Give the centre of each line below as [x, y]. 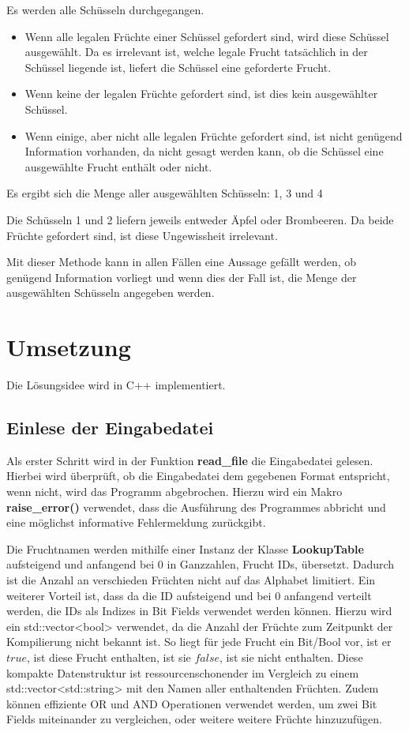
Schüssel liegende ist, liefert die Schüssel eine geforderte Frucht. [178, 67]
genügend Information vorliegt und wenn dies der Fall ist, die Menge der [182, 277]
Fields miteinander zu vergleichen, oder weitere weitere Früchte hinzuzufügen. [194, 719]
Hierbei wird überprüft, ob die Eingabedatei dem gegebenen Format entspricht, [198, 476]
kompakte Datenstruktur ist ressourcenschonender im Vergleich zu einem [183, 672]
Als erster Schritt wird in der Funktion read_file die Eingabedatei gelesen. [190, 460]
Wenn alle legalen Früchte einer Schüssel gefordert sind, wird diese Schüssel [207, 36]
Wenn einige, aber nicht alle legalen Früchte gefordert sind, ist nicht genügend [214, 135]
